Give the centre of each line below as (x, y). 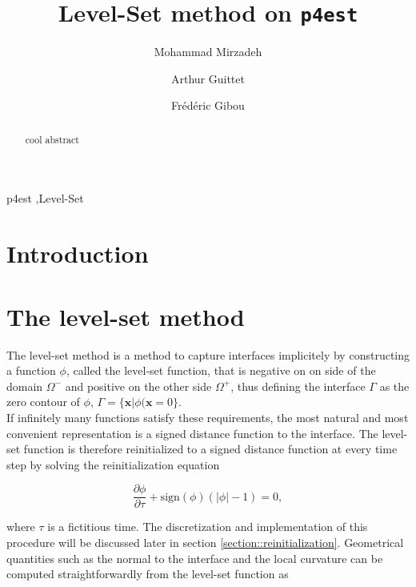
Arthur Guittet (208, 78)
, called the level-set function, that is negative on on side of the (221, 370)
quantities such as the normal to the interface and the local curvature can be (195, 558)
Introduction (78, 253)
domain (25, 386)
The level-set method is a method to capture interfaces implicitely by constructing (208, 354)
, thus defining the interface (298, 386)
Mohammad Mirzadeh (208, 52)
